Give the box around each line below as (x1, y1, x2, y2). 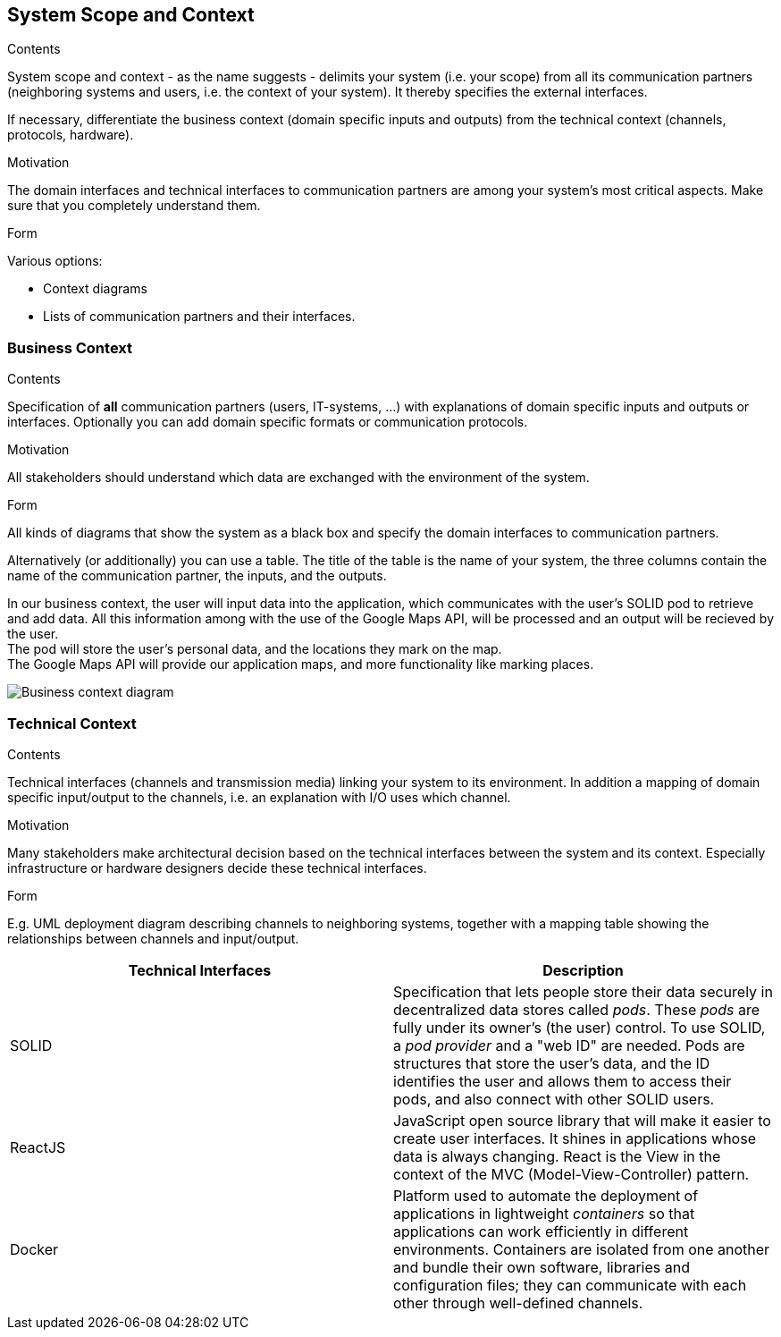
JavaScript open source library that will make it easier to (393, 1111, 771, 1130)
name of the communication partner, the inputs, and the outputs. (7, 568, 387, 584)
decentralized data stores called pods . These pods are (393, 1000, 760, 1019)
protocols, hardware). (7, 127, 134, 143)
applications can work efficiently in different (393, 1222, 689, 1240)
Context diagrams (43, 281, 147, 297)
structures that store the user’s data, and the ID (393, 1054, 710, 1072)
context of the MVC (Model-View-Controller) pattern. (393, 1164, 750, 1183)
